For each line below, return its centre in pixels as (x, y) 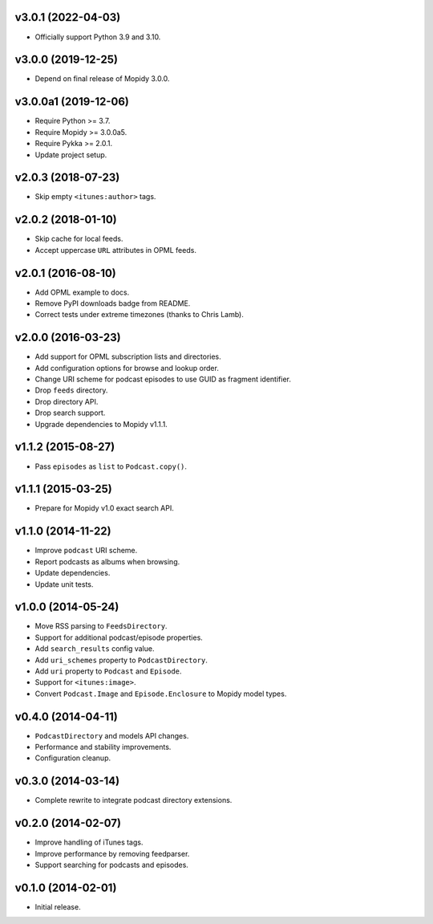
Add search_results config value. (95, 649)
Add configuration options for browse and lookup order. (127, 368)
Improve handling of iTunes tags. (89, 842)
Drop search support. (70, 413)
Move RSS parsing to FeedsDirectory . (101, 626)
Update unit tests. (64, 584)
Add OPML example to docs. (82, 292)
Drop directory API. (67, 401)
